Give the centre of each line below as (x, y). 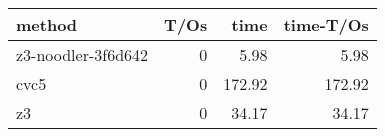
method (47, 24)
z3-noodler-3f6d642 (82, 54)
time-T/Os (326, 24)
